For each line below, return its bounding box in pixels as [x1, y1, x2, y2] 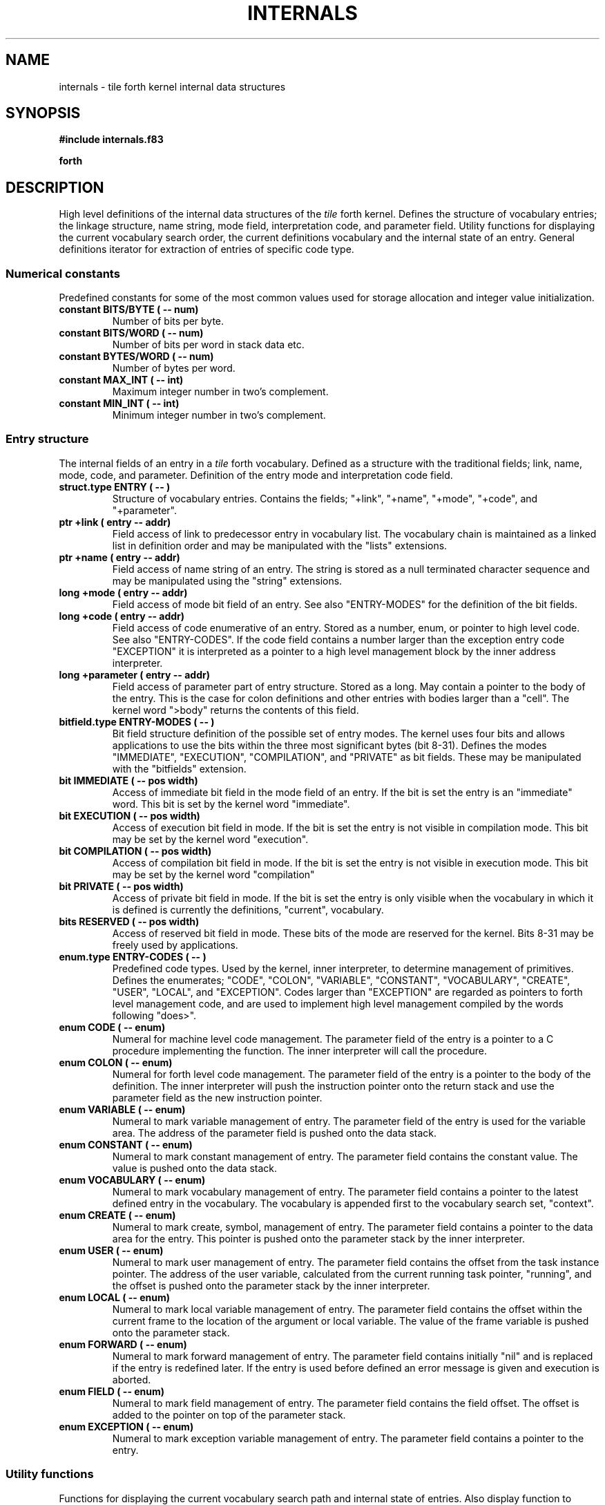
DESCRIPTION [6, 178, 104, 196]
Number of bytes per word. [112, 362, 236, 375]
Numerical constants [6, 266, 120, 281]
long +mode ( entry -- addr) [59, 586, 188, 598]
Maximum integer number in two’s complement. [112, 386, 329, 398]
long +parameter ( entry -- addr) [59, 668, 210, 681]
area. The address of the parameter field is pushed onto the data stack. [112, 1126, 437, 1139]
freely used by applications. [112, 938, 238, 951]
